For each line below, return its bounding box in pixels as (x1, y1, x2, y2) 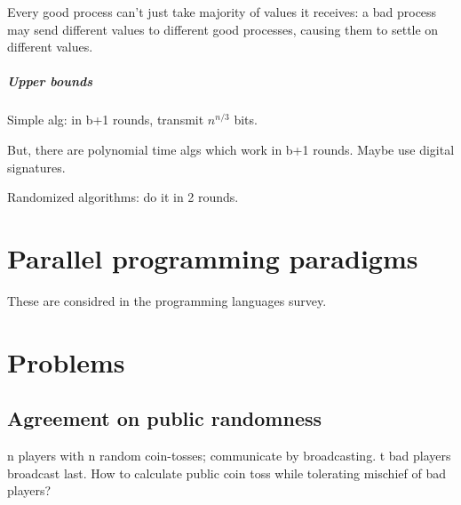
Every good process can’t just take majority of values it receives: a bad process (7, 3, 437, 20)
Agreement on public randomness (7, 405, 322, 432)
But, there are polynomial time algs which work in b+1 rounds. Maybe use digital (7, 140, 455, 158)
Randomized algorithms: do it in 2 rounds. (7, 188, 239, 206)
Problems (7, 343, 125, 380)
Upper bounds (7, 72, 93, 91)
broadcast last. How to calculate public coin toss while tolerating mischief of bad (7, 463, 446, 482)
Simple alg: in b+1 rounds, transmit (7, 110, 204, 129)
